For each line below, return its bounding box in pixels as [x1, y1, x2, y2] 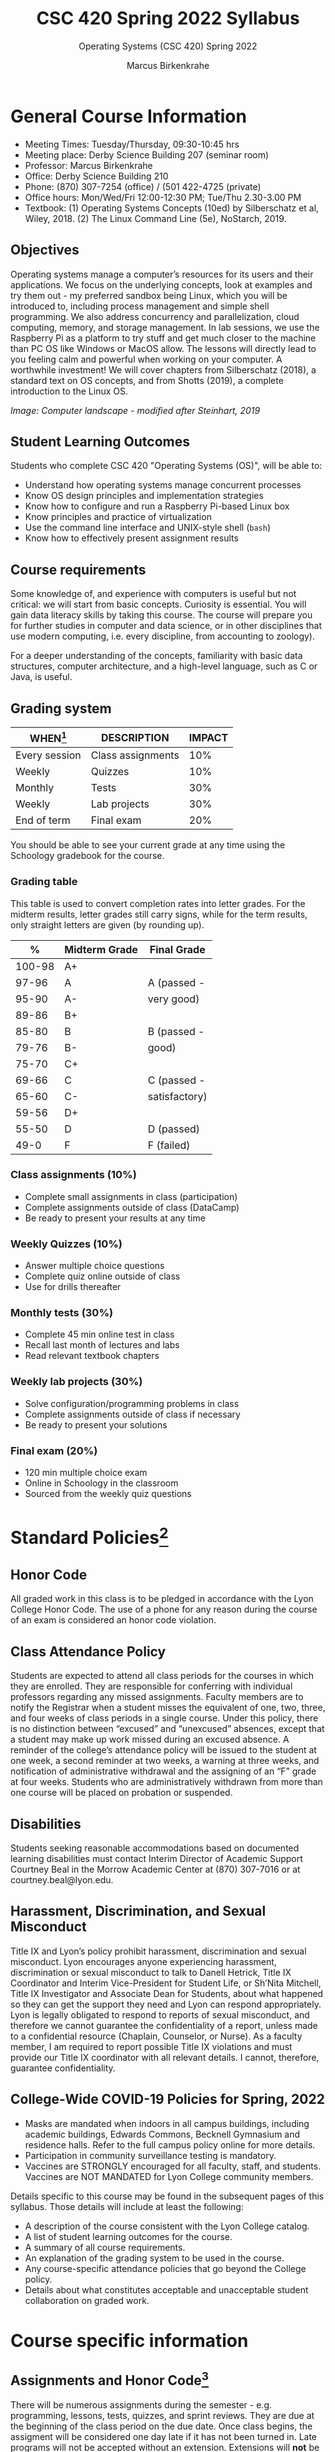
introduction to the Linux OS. [10, 385, 128, 397]
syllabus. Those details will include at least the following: [10, 2200, 244, 2212]
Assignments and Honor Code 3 [10, 2369, 209, 2389]
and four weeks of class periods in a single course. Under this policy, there [10, 1712, 319, 1724]
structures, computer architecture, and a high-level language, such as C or [10, 660, 318, 672]
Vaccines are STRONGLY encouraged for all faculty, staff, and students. [24, 2160, 322, 2172]
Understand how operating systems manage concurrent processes [24, 479, 302, 491]
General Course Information [10, 105, 247, 127]
